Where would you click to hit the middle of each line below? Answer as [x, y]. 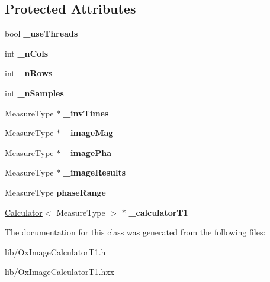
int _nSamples [34, 93]
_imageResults [94, 172]
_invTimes [86, 113]
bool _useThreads [41, 33]
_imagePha [87, 152]
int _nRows [29, 73]
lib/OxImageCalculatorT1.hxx [60, 272]
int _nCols [27, 53]
